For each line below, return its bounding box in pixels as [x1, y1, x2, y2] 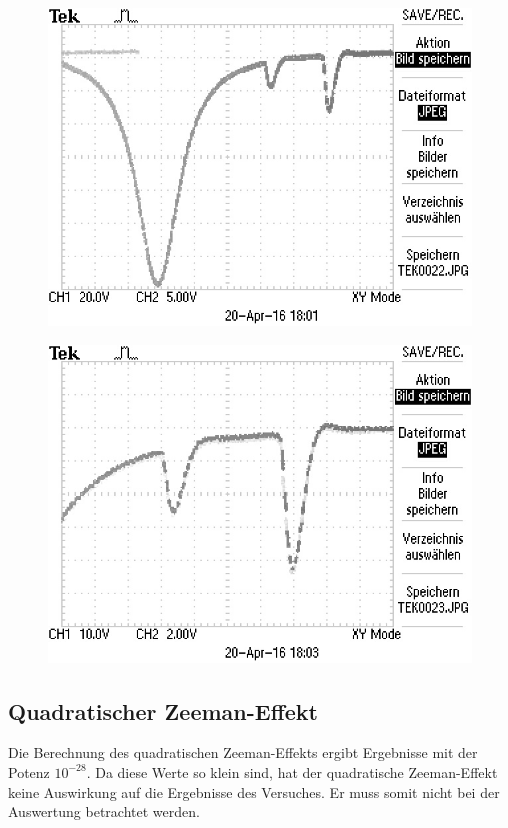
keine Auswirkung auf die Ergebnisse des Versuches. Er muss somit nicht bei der [8, 781, 500, 802]
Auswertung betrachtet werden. [8, 801, 200, 822]
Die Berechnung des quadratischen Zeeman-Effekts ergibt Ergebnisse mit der [8, 742, 478, 763]
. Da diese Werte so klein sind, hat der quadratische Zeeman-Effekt [86, 761, 498, 782]
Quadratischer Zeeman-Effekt [8, 695, 318, 726]
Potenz [8, 761, 50, 782]
